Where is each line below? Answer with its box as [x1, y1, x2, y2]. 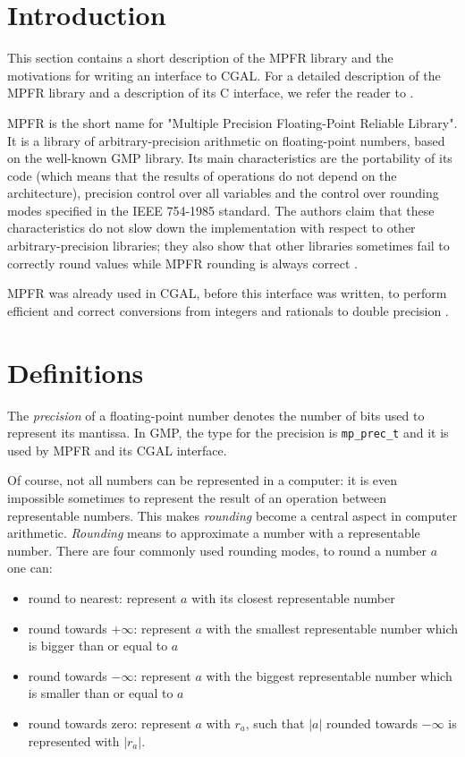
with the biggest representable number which [206, 666, 452, 685]
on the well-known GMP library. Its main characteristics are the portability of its [7, 149, 452, 167]
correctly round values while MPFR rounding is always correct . [7, 253, 358, 272]
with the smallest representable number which [206, 618, 458, 637]
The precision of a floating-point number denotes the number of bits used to [7, 405, 425, 424]
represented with [28, 731, 120, 750]
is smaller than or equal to [28, 684, 173, 702]
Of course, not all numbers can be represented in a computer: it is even [7, 471, 398, 489]
